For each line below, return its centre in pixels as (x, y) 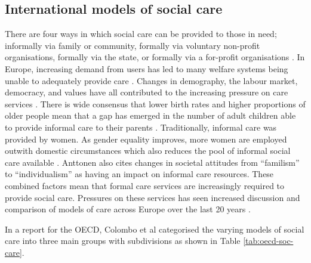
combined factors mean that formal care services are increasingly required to (145, 185)
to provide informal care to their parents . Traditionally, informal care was (141, 127)
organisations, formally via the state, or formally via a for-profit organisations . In (155, 57)
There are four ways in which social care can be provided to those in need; (141, 34)
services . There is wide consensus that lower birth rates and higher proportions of (155, 103)
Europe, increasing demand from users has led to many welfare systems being (147, 68)
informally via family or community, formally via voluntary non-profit (133, 45)
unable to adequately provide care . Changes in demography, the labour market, (151, 80)
